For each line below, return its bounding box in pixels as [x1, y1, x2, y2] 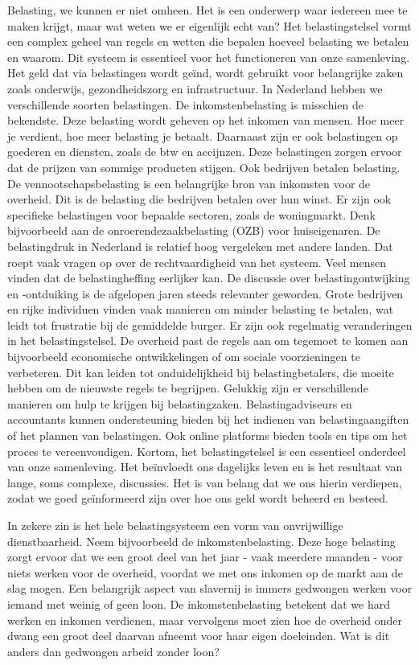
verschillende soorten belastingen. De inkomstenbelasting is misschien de [7, 96, 364, 113]
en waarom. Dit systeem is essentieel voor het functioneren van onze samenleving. [7, 48, 410, 65]
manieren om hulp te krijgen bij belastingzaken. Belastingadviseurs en [7, 395, 352, 412]
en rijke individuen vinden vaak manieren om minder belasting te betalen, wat [7, 301, 394, 318]
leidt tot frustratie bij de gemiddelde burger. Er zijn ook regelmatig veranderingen [7, 316, 413, 333]
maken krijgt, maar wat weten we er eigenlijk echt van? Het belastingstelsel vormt [7, 17, 412, 34]
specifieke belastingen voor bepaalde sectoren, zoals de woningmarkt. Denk [7, 206, 376, 223]
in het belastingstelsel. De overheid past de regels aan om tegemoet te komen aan [7, 332, 409, 349]
